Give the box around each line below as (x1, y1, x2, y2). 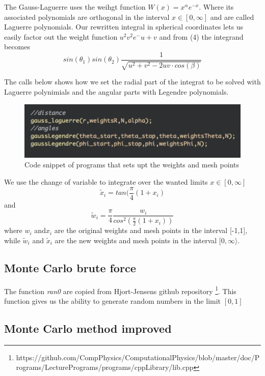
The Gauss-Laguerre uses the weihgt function (4, 2, 146, 12)
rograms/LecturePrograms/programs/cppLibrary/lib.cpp (16, 362, 194, 372)
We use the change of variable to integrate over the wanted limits (4, 177, 208, 187)
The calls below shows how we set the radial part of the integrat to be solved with (4, 76, 261, 87)
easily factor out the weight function (4, 31, 118, 42)
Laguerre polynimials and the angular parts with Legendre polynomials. (4, 86, 229, 97)
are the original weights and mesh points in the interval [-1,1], (54, 225, 248, 236)
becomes (4, 41, 31, 52)
